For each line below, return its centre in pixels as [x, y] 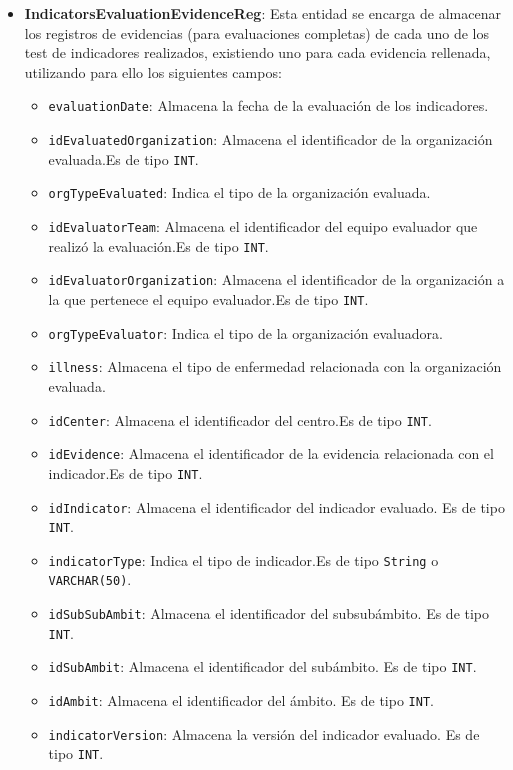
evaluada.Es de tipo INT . [123, 158]
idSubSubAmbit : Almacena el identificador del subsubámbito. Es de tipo [269, 613]
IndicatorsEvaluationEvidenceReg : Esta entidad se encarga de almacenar [262, 13]
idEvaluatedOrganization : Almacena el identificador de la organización [270, 139]
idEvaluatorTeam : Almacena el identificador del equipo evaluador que [263, 226]
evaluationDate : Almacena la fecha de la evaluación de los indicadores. [268, 105]
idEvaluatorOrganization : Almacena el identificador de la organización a [276, 279]
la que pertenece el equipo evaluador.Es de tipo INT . [208, 298]
